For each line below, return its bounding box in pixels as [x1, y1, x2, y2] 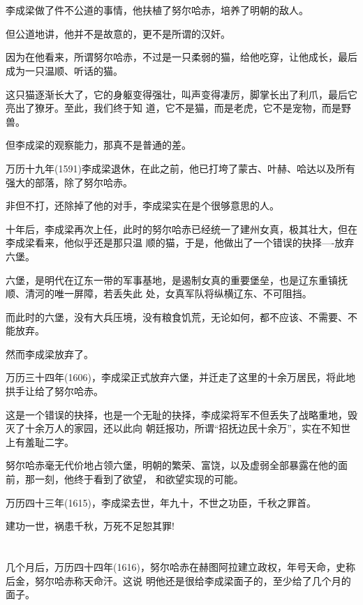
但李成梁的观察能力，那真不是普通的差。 [6, 137, 191, 152]
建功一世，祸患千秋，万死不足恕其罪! [6, 518, 175, 533]
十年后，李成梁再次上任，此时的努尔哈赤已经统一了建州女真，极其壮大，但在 [6, 221, 357, 236]
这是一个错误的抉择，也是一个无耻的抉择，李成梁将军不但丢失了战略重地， [6, 407, 348, 421]
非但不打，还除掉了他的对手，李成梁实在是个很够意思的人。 [6, 198, 279, 213]
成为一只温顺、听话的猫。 [6, 63, 123, 77]
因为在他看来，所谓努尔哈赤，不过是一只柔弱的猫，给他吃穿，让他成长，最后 [6, 50, 357, 64]
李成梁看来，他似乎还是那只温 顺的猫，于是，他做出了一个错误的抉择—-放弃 [6, 235, 355, 250]
